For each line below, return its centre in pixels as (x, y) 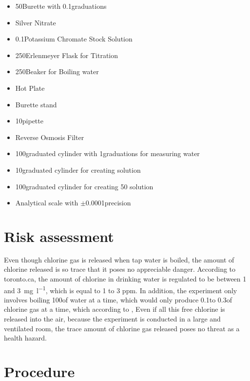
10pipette (29, 121)
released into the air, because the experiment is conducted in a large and (112, 319)
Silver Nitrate (36, 22)
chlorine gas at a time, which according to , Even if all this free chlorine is (115, 309)
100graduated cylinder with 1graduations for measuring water (107, 153)
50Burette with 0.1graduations (61, 6)
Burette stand (36, 104)
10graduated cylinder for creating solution (78, 170)
